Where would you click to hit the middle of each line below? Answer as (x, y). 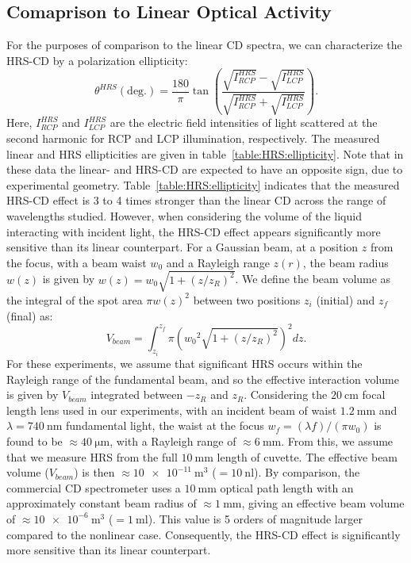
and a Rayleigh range (218, 262)
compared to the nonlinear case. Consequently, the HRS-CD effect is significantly (204, 534)
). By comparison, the (307, 472)
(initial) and (346, 299)
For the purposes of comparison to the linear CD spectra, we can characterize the (204, 45)
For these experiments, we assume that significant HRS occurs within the (184, 364)
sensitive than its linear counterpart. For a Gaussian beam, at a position (182, 247)
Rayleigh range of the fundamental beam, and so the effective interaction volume (203, 379)
